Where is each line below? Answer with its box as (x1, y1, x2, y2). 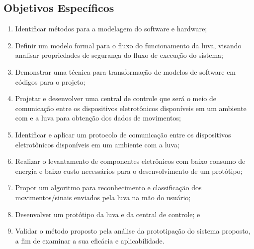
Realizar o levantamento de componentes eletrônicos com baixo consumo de (15, 156, 246, 166)
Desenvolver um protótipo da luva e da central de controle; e (15, 209, 200, 219)
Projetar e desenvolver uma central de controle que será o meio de (15, 93, 216, 104)
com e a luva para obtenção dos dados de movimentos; (15, 113, 181, 123)
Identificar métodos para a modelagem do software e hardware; (15, 23, 207, 34)
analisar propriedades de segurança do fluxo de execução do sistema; (15, 50, 223, 60)
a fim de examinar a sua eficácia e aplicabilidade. (15, 235, 165, 246)
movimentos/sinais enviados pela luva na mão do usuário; (15, 192, 191, 202)
